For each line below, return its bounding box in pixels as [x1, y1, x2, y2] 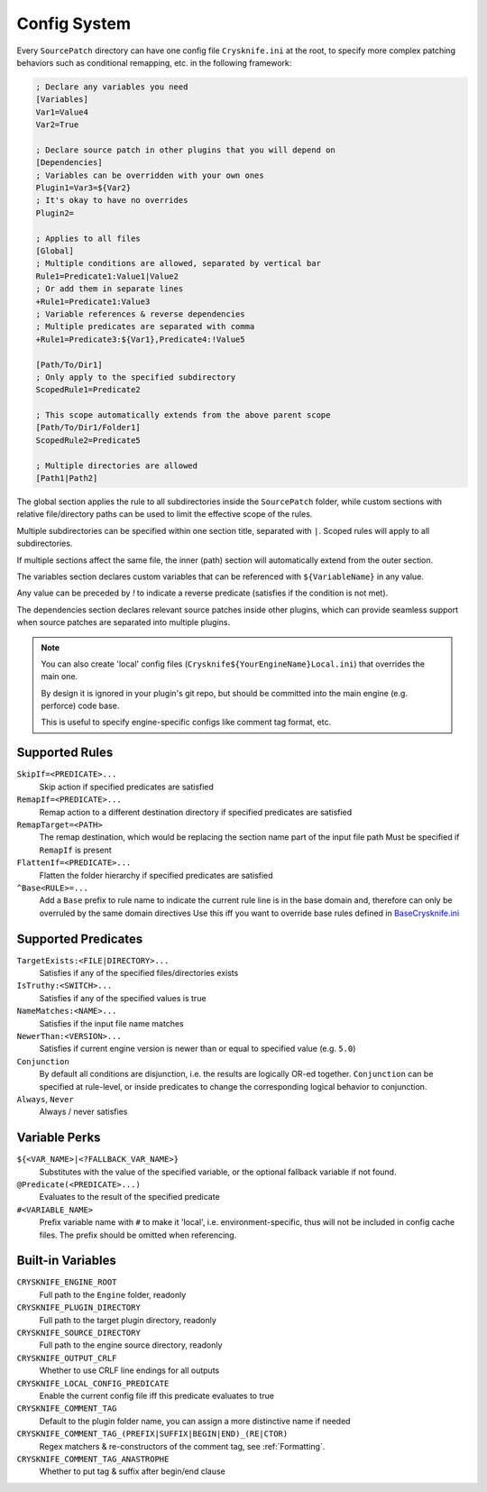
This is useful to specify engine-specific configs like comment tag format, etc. [41, 717, 332, 728]
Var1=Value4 [35, 106, 89, 117]
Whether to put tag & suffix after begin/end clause [39, 1466, 225, 1477]
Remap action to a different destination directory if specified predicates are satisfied [39, 806, 353, 817]
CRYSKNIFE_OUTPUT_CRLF [16, 1353, 117, 1363]
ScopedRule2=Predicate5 [35, 435, 142, 446]
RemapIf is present [39, 844, 112, 855]
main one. [41, 671, 78, 682]
